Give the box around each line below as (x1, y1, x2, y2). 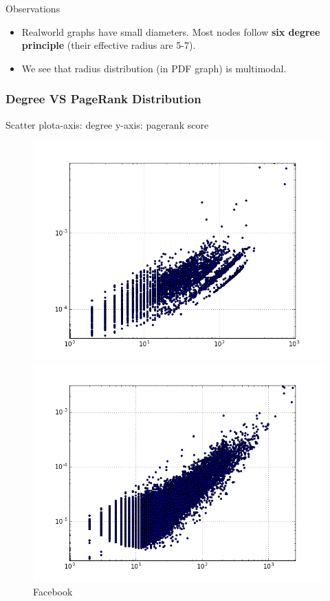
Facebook (33, 584, 73, 599)
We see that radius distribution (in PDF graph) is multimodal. (21, 61, 287, 75)
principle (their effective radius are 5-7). (21, 38, 196, 52)
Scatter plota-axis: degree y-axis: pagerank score (5, 117, 209, 131)
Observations (5, 1, 60, 15)
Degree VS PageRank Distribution (5, 90, 201, 107)
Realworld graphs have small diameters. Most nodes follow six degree (21, 24, 320, 39)
